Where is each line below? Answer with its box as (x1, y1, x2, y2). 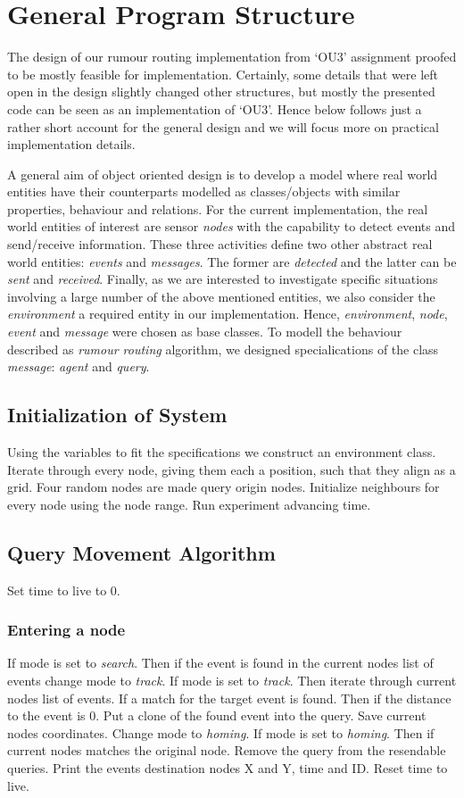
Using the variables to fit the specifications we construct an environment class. (7, 443, 436, 461)
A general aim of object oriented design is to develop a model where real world (7, 164, 438, 183)
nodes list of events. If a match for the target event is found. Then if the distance (7, 688, 452, 707)
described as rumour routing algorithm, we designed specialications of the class (7, 339, 439, 358)
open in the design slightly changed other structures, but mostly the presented (7, 82, 435, 101)
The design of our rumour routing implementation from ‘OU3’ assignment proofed (7, 47, 457, 66)
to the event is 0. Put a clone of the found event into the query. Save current (7, 706, 427, 725)
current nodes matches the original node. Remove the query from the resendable (7, 741, 446, 760)
